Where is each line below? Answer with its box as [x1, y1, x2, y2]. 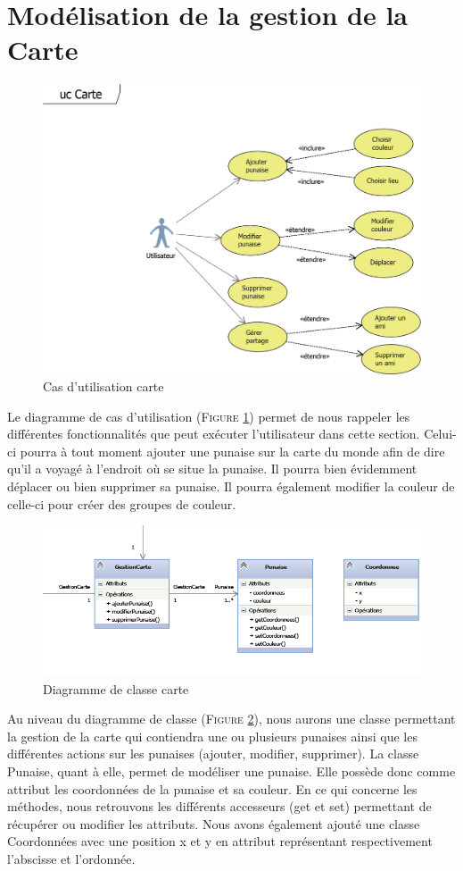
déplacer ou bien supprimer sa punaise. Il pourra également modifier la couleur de [7, 477, 455, 496]
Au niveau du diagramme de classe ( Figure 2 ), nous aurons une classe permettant [7, 709, 456, 728]
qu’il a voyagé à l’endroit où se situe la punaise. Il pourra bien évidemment [7, 459, 418, 478]
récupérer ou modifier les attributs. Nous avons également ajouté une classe [7, 814, 420, 833]
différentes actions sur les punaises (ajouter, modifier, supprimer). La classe [7, 744, 419, 763]
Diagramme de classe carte [43, 679, 189, 698]
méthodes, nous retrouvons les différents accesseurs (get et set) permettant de [7, 797, 432, 816]
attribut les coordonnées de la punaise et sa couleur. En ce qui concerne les [7, 779, 418, 798]
